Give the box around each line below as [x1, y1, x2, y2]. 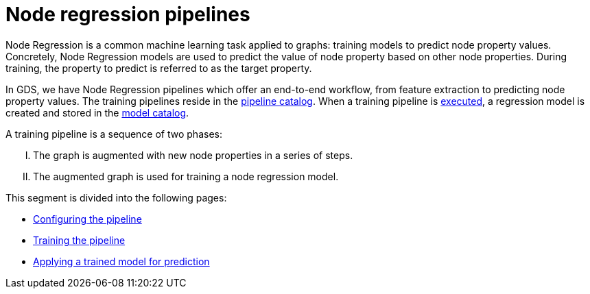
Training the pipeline [33, 234, 126, 246]
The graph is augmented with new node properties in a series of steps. [33, 149, 353, 161]
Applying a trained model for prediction [33, 255, 210, 267]
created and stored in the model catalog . [5, 106, 189, 119]
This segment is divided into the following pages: [5, 191, 227, 204]
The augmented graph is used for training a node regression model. [33, 170, 339, 182]
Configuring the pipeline [33, 212, 142, 225]
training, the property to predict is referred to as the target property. [5, 62, 312, 74]
